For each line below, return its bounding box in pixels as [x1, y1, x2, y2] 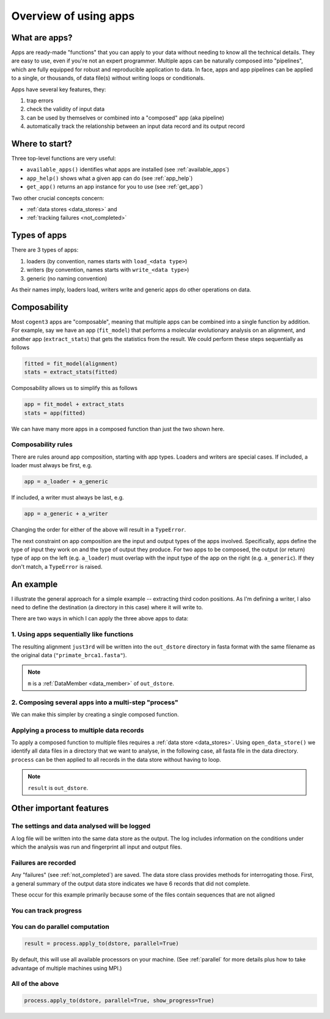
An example [11, 579, 58, 589]
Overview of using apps [11, 9, 135, 23]
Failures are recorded [11, 858, 76, 867]
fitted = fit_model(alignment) [24, 360, 119, 367]
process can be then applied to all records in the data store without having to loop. [11, 756, 221, 763]
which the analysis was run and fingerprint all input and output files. [11, 843, 183, 851]
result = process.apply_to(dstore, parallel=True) [24, 940, 180, 947]
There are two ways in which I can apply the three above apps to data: [11, 615, 189, 622]
